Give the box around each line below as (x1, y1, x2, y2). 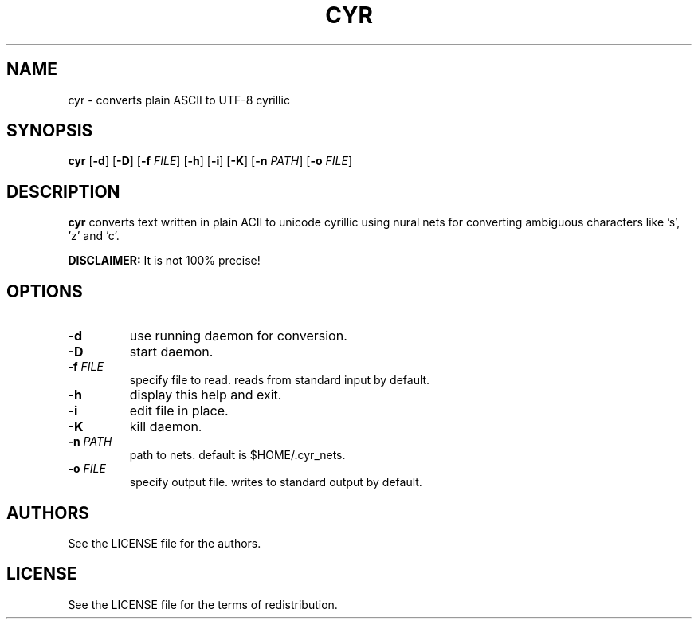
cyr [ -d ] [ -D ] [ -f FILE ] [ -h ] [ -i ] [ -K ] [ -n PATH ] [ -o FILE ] (68, 154, 352, 168)
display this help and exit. (129, 387, 282, 403)
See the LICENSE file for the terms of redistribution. (68, 597, 338, 611)
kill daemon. (129, 419, 202, 435)
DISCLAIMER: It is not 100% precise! (68, 254, 261, 268)
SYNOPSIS (6, 120, 93, 141)
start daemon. (129, 344, 214, 360)
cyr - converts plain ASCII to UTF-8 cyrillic (68, 92, 290, 107)
